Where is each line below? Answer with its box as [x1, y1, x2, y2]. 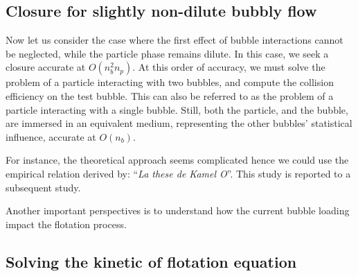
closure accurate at [6, 60, 86, 74]
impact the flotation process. [6, 216, 127, 231]
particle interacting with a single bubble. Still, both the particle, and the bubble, [6, 102, 348, 117]
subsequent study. [6, 180, 81, 194]
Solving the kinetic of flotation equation [6, 250, 297, 272]
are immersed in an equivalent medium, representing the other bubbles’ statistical [6, 116, 352, 130]
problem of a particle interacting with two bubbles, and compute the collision [6, 75, 334, 89]
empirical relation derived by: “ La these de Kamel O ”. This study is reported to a [6, 166, 351, 180]
